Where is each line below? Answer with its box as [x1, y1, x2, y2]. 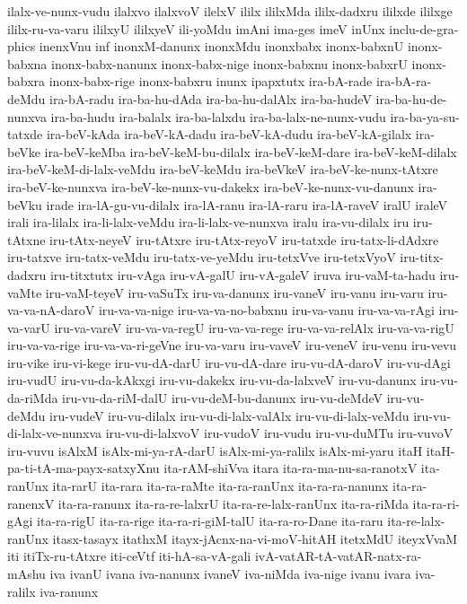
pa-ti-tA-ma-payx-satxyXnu [7, 459, 160, 477]
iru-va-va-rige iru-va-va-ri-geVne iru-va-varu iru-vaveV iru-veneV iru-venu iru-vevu [7, 336, 457, 355]
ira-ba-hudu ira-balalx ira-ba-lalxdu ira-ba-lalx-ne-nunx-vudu [50, 107, 386, 126]
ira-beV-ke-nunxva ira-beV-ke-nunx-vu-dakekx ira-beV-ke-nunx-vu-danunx [7, 177, 414, 196]
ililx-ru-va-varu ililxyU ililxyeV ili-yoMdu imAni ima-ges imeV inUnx [7, 19, 385, 38]
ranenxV [7, 494, 55, 512]
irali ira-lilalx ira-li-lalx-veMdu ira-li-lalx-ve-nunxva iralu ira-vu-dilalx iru [7, 213, 410, 232]
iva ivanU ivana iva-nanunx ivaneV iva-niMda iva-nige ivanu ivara [49, 565, 411, 582]
